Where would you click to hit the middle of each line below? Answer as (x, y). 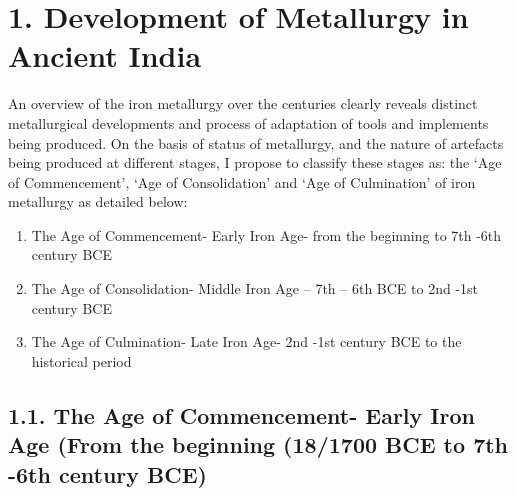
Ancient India (105, 55)
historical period (81, 360)
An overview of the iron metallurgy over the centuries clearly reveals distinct (243, 103)
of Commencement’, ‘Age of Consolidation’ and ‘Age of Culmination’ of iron (242, 181)
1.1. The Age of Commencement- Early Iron (241, 414)
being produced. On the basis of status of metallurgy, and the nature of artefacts (256, 142)
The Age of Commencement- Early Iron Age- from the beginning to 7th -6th (266, 234)
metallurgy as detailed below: (98, 201)
